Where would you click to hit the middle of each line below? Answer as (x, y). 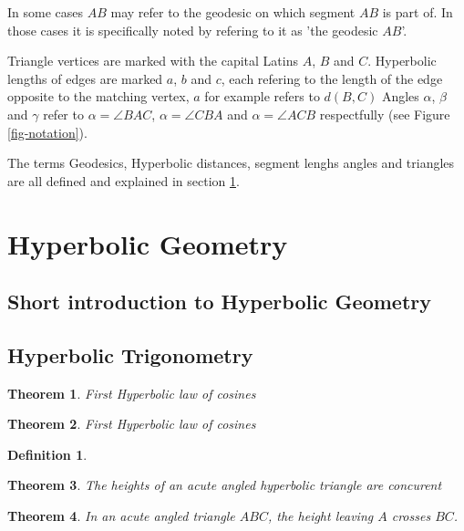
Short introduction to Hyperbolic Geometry (220, 302)
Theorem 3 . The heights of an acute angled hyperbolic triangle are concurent (225, 485)
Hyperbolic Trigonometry (130, 354)
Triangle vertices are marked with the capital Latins (153, 61)
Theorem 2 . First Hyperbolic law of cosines (132, 424)
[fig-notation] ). (47, 132)
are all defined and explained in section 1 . (124, 180)
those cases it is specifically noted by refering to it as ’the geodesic (193, 30)
